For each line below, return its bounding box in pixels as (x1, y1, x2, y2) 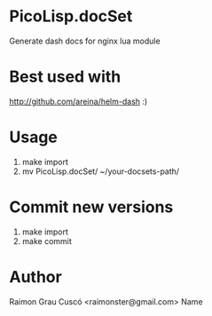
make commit (21, 235, 73, 246)
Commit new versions (9, 197, 174, 217)
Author (9, 266, 62, 287)
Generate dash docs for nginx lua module (9, 36, 161, 46)
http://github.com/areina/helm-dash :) (9, 96, 148, 107)
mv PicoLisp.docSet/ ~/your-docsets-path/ (21, 166, 180, 177)
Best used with (9, 67, 122, 87)
